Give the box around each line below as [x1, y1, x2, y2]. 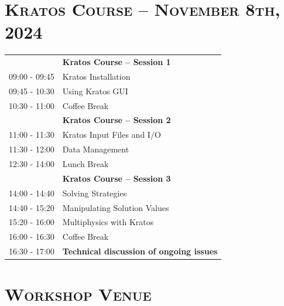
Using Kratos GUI [62, 84, 128, 97]
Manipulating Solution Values [62, 201, 169, 213]
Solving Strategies [62, 186, 127, 199]
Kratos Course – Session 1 [62, 56, 171, 68]
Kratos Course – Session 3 [62, 172, 171, 184]
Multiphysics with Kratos [62, 216, 154, 228]
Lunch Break [62, 157, 109, 169]
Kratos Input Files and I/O [62, 128, 161, 141]
